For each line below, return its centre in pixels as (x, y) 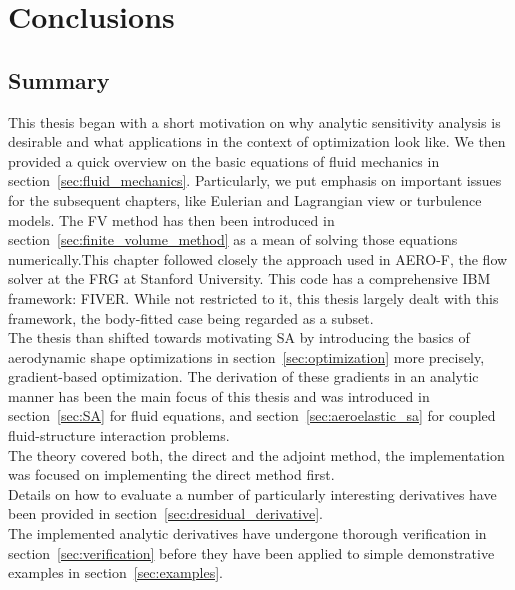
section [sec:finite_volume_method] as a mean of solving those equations (233, 239)
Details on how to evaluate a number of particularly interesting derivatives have (252, 493)
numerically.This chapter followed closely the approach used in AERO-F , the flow (258, 258)
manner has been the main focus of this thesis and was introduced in (219, 395)
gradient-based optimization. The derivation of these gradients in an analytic (243, 376)
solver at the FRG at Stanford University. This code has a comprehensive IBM (249, 278)
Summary (59, 79)
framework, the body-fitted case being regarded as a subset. (191, 317)
